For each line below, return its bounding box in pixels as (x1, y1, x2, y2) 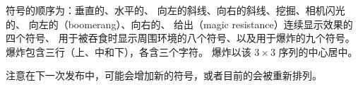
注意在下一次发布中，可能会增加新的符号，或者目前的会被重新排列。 (6, 68, 322, 83)
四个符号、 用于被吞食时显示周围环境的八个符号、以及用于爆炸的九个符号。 (6, 30, 355, 45)
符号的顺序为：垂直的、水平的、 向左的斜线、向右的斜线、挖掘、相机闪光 (6, 3, 345, 17)
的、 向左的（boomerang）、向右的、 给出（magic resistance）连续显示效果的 (6, 16, 353, 31)
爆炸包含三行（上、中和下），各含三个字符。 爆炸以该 (6, 44, 251, 59)
